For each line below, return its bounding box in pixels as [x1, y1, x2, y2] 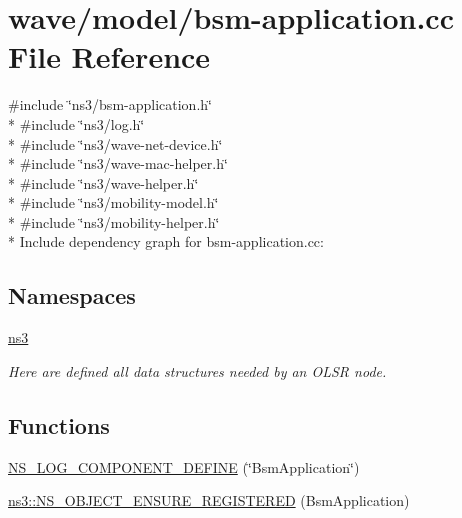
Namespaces [8, 280, 136, 311]
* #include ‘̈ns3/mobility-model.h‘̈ [8, 192, 219, 213]
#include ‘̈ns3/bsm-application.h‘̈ [8, 94, 212, 115]
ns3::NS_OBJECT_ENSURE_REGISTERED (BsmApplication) [8, 490, 410, 511]
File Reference [8, 36, 211, 77]
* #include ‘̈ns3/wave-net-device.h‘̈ [8, 133, 223, 154]
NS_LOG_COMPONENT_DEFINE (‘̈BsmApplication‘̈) [8, 456, 360, 477]
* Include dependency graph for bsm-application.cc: [8, 231, 324, 252]
